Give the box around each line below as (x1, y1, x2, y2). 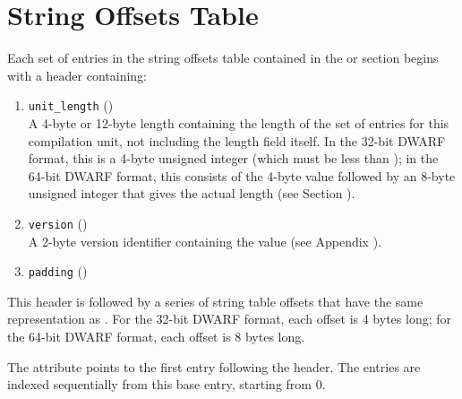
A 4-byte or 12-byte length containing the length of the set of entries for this (28, 113, 449, 132)
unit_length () (28, 96, 114, 115)
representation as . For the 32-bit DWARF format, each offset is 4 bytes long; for (7, 309, 451, 328)
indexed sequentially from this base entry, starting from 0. (7, 375, 326, 394)
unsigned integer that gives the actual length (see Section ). (28, 184, 355, 203)
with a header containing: (7, 65, 148, 84)
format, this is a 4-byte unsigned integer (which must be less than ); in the (28, 149, 439, 168)
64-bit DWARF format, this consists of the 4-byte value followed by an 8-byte (28, 166, 456, 185)
